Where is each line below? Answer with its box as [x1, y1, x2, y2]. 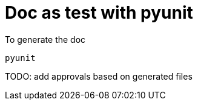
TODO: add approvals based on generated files [5, 71, 193, 81]
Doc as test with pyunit [5, 2, 193, 23]
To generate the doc [5, 34, 86, 45]
